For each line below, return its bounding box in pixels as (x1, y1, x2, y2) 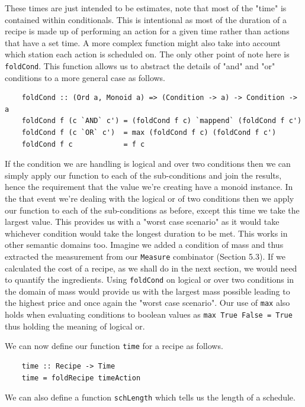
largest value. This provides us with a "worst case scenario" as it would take (5, 215, 280, 228)
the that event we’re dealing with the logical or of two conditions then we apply (5, 192, 294, 204)
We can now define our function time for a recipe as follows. (5, 340, 223, 352)
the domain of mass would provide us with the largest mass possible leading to (5, 285, 290, 297)
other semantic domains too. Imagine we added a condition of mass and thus (5, 238, 284, 251)
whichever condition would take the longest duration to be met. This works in (5, 227, 288, 239)
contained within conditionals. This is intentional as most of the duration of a (5, 13, 287, 25)
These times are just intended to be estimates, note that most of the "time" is (5, 2, 287, 14)
